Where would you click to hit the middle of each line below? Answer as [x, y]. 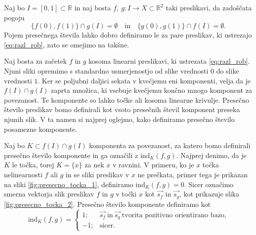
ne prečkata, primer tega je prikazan [193, 174]
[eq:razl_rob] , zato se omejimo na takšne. [66, 44]
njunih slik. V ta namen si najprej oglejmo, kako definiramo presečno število [119, 119]
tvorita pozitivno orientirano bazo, [174, 215]
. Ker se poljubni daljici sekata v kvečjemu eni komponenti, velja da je [144, 80]
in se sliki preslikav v [97, 174]
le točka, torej [33, 165]
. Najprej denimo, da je [211, 155]
